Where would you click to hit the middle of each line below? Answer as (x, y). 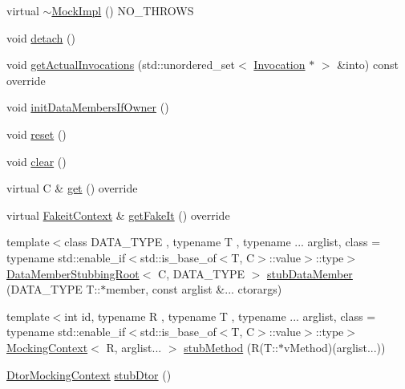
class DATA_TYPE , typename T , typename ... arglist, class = (223, 242)
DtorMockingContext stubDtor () (89, 374)
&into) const (368, 65)
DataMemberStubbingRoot (73, 273)
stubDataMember (310, 273)
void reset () (36, 134)
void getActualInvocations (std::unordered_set (121, 65)
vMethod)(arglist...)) (334, 347)
